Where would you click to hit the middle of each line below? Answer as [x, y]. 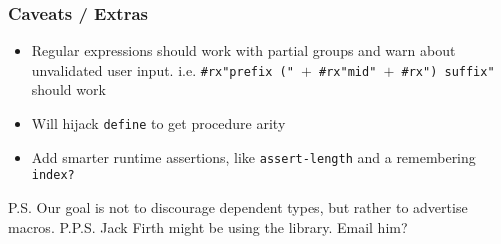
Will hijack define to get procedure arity [158, 123]
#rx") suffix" [448, 71]
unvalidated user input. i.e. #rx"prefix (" [162, 69]
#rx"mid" [348, 71]
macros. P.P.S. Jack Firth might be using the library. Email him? [208, 226]
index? [53, 175]
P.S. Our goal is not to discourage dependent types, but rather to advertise [238, 207]
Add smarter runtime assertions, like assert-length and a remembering [253, 156]
